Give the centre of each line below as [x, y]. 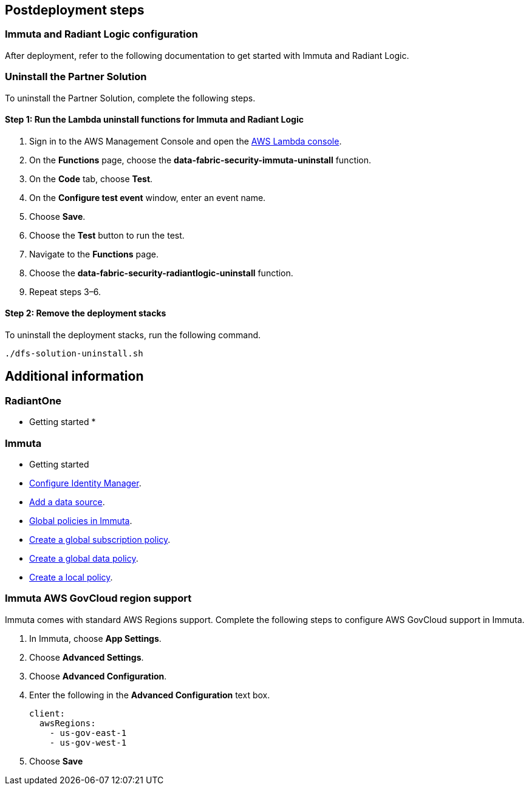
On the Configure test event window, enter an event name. [148, 197]
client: [47, 713]
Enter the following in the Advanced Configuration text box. [150, 695]
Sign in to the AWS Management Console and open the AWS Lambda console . [186, 141]
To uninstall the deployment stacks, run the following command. [133, 335]
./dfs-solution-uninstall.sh [74, 353]
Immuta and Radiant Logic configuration [101, 34]
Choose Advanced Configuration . [98, 676]
